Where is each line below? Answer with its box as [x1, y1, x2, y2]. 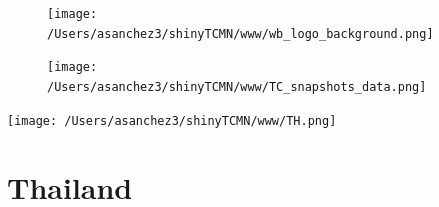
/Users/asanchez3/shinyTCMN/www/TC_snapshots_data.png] [47, 79, 427, 94]
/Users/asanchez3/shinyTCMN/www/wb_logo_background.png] [47, 26, 434, 41]
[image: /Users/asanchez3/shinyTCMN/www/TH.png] [7, 113, 337, 128]
